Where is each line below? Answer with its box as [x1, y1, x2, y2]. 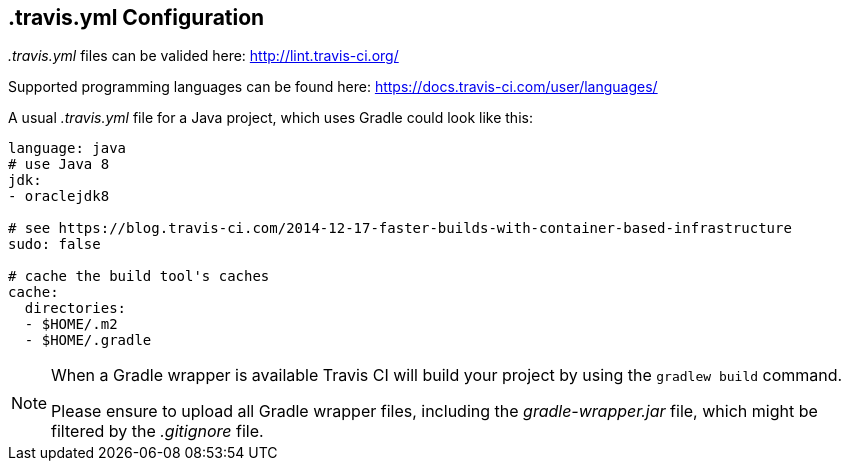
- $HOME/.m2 [24, 316, 118, 333]
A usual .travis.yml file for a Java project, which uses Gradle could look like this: [8, 109, 533, 127]
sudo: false [8, 236, 101, 253]
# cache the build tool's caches [8, 268, 270, 285]
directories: [24, 300, 127, 317]
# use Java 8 [8, 156, 110, 173]
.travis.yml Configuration [8, 5, 265, 30]
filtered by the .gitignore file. [51, 421, 264, 442]
